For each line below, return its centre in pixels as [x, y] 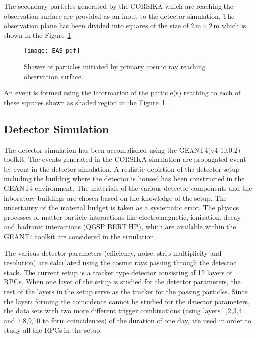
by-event [17, 169]
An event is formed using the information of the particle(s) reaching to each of [122, 93]
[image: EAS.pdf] [52, 51]
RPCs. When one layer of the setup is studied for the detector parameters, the [122, 282]
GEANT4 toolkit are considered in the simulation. [80, 236]
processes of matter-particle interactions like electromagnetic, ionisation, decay [122, 217]
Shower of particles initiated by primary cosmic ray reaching [115, 67]
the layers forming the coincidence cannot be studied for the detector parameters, [127, 301]
